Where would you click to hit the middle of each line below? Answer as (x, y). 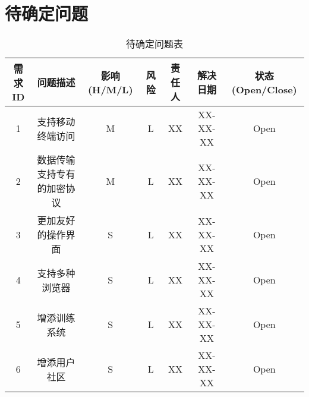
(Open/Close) (264, 89)
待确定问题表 (154, 44)
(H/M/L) (110, 89)
